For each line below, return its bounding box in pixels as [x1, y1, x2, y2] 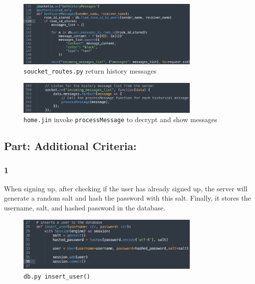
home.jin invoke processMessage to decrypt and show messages [24, 114, 217, 125]
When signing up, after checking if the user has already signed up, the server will [4, 183, 248, 193]
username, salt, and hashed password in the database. [4, 202, 166, 212]
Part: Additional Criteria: [4, 138, 137, 154]
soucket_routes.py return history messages [24, 66, 157, 76]
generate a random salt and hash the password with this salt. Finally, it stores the [4, 193, 251, 203]
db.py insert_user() [24, 273, 91, 280]
